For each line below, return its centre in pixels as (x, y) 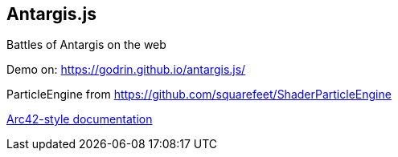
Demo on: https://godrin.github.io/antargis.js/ (126, 70)
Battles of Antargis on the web (86, 45)
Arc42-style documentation (80, 119)
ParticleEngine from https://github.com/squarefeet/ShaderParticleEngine (199, 95)
